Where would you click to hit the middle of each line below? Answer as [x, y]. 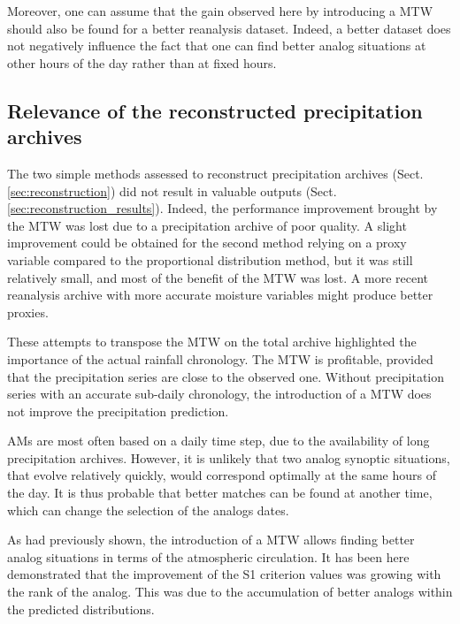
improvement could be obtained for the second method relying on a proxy [207, 243]
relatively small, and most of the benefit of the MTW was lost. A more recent [218, 277]
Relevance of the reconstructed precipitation [215, 110]
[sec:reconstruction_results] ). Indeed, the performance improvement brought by [222, 208]
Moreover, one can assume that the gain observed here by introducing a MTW [220, 11]
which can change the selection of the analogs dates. [148, 510]
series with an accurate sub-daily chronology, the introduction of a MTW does [219, 394]
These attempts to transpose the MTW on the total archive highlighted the [212, 342]
